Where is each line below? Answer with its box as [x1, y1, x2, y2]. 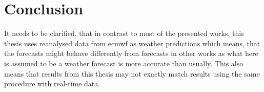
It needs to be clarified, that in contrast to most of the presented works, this [4, 28, 244, 39]
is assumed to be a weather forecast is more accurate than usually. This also [4, 58, 243, 68]
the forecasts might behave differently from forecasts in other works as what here [4, 48, 258, 59]
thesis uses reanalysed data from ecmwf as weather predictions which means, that [4, 38, 260, 48]
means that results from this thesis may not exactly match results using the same [4, 68, 260, 79]
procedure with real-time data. [4, 78, 100, 89]
